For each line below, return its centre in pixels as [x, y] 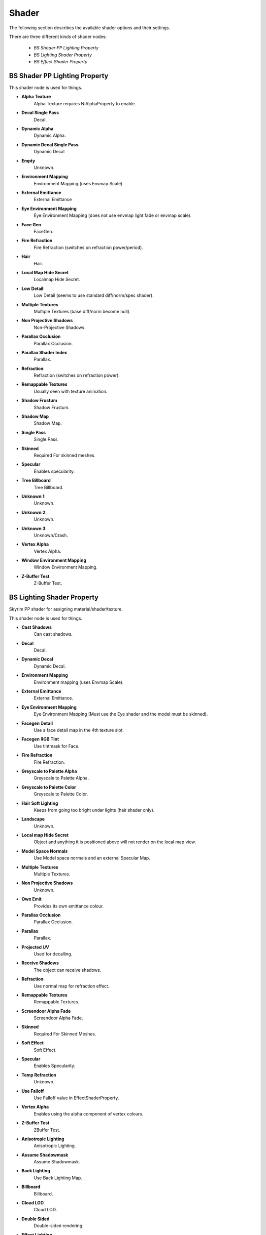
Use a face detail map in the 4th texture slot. [79, 730]
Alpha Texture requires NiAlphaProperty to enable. [85, 103]
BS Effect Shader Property [61, 62]
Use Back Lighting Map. [58, 1178]
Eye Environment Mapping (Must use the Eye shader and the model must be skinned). [121, 714]
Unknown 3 [33, 528]
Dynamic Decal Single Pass [50, 144]
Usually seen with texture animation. [71, 391]
